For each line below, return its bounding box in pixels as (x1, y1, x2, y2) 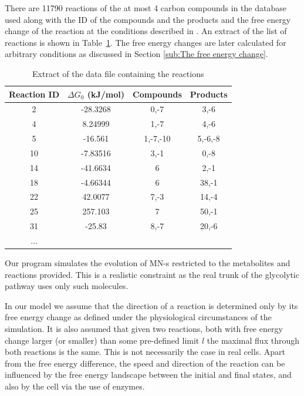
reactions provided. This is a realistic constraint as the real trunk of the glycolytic (5, 268, 299, 280)
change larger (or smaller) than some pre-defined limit (5, 334, 200, 346)
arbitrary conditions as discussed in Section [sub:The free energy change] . (5, 48, 268, 60)
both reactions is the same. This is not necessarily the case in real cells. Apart (5, 345, 285, 358)
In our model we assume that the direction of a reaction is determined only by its (5, 299, 298, 311)
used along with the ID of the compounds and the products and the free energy (5, 13, 291, 25)
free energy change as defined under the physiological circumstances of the (5, 311, 272, 323)
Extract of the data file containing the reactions (32, 67, 204, 79)
